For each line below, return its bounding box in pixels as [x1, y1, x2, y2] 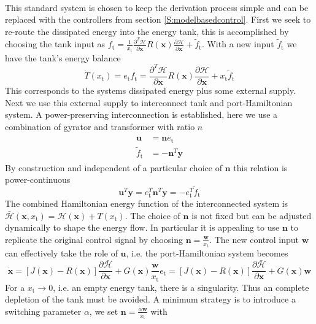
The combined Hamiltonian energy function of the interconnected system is [5, 197, 288, 210]
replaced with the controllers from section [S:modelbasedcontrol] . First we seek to [5, 13, 311, 26]
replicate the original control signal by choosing [5, 233, 183, 245]
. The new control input [209, 233, 299, 245]
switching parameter [5, 304, 82, 317]
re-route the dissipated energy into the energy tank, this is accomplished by [5, 25, 289, 37]
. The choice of [125, 209, 180, 222]
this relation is [233, 161, 288, 174]
